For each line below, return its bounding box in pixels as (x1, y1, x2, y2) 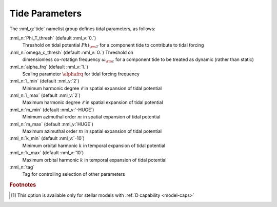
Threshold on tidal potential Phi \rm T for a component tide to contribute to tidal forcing (22, 42, 204, 50)
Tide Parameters (9, 8, 82, 19)
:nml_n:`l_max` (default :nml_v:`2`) (9, 92, 81, 98)
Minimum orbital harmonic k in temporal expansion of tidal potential (22, 142, 166, 149)
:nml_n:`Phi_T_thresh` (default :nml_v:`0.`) (9, 35, 96, 41)
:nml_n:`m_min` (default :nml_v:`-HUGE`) (9, 107, 94, 113)
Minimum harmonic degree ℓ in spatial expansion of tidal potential (22, 85, 162, 91)
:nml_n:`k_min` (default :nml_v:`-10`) (9, 135, 85, 141)
